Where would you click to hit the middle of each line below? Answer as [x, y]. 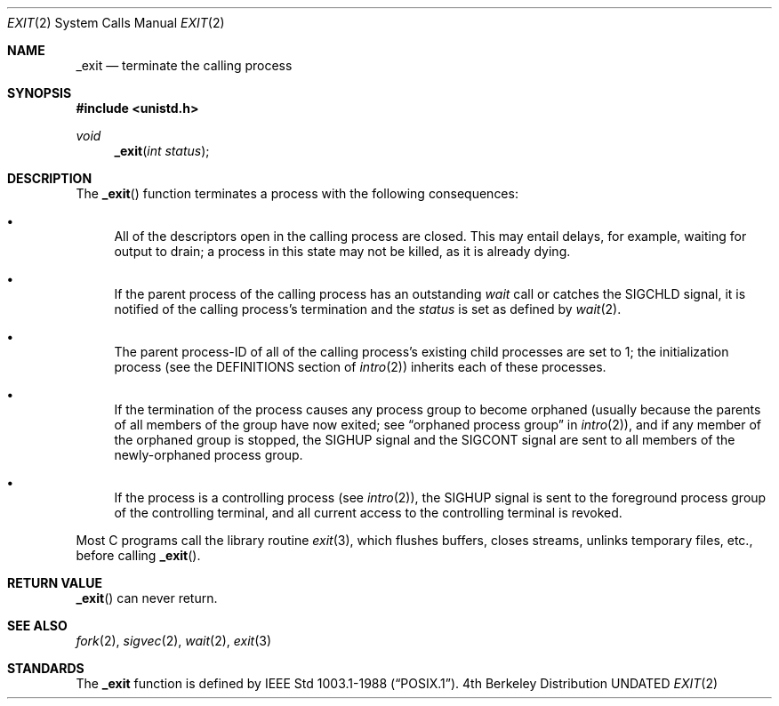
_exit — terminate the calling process [184, 65]
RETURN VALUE [55, 583]
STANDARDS [46, 668]
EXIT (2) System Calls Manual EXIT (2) [116, 23]
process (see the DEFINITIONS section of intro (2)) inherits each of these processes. [360, 367]
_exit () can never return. [147, 598]
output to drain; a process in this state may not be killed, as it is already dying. [342, 251]
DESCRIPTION [50, 178]
